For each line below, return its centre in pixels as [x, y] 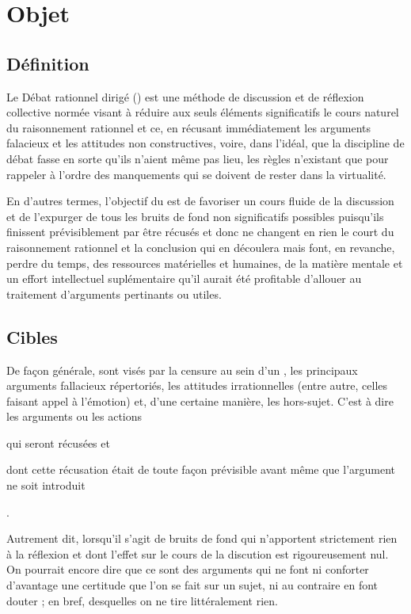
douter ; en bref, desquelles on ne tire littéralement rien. [142, 600]
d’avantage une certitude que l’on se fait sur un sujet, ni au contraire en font [192, 585]
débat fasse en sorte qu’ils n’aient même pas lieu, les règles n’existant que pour [198, 158]
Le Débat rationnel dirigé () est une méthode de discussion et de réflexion [185, 96]
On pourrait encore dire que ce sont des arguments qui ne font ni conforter [188, 569]
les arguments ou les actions [74, 416]
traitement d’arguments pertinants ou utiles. [114, 294]
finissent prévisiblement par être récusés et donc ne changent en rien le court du [200, 232]
